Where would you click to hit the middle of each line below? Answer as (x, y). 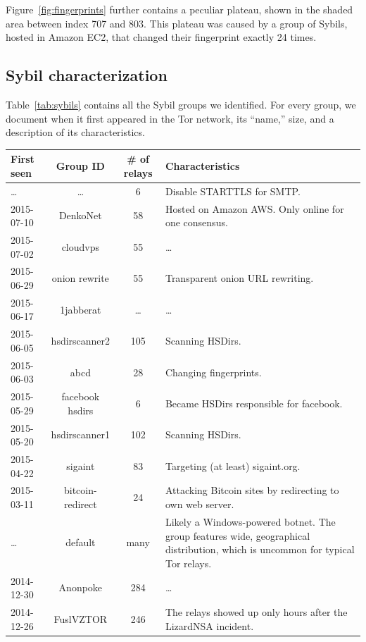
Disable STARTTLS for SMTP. (233, 191)
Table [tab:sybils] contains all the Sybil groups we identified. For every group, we (181, 104)
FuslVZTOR (81, 618)
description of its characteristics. (75, 132)
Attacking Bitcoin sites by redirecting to (252, 490)
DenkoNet (80, 215)
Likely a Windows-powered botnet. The (250, 521)
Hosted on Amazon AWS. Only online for (254, 208)
